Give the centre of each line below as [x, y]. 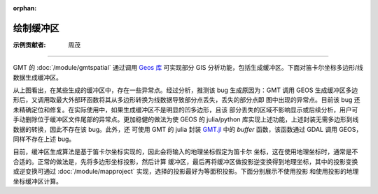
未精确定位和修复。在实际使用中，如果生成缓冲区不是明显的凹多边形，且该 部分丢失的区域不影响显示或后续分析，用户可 [185, 110]
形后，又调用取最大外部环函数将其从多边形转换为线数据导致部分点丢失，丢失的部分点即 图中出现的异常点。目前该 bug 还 [187, 100]
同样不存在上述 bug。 [44, 139]
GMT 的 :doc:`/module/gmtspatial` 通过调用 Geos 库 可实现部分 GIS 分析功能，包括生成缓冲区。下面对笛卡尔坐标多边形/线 [188, 68]
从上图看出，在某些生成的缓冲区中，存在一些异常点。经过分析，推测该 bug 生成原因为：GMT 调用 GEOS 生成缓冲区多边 [185, 90]
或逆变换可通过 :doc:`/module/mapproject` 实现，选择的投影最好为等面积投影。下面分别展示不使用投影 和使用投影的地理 [186, 172]
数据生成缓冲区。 [37, 77]
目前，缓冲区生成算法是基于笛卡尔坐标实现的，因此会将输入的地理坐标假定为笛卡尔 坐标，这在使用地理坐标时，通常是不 [185, 152]
